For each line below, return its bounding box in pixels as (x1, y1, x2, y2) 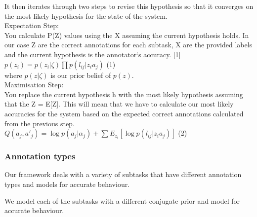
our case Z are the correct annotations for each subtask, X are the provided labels (4, 39, 253, 50)
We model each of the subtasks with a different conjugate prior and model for (4, 195, 240, 206)
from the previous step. (4, 118, 75, 128)
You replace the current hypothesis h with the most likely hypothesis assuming (4, 89, 243, 99)
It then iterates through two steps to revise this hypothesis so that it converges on (4, 1, 254, 11)
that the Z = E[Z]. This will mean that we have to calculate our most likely (4, 99, 234, 109)
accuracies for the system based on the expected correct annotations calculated (4, 108, 244, 118)
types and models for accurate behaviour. (4, 179, 130, 189)
